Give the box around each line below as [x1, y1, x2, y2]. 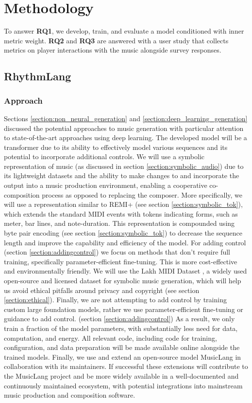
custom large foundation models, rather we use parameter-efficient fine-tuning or [4, 304, 243, 314]
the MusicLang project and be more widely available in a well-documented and [4, 370, 239, 381]
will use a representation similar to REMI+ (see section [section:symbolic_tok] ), [4, 199, 243, 209]
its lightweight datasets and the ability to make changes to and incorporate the [4, 170, 239, 181]
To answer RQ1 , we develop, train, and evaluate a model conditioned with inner [4, 26, 244, 36]
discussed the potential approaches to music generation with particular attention [4, 123, 244, 133]
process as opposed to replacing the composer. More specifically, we [42, 189, 243, 200]
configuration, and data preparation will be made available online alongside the [4, 342, 240, 352]
